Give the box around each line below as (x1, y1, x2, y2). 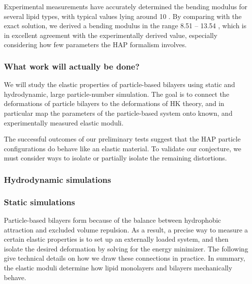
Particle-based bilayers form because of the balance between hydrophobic (4, 215, 221, 225)
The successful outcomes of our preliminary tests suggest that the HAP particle (4, 134, 241, 144)
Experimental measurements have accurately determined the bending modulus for (4, 1, 248, 11)
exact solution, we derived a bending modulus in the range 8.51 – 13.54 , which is (4, 20, 247, 31)
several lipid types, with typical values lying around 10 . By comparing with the (4, 11, 242, 21)
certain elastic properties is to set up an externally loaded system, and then (4, 234, 229, 244)
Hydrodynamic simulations (4, 173, 111, 185)
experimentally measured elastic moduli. (4, 117, 124, 127)
